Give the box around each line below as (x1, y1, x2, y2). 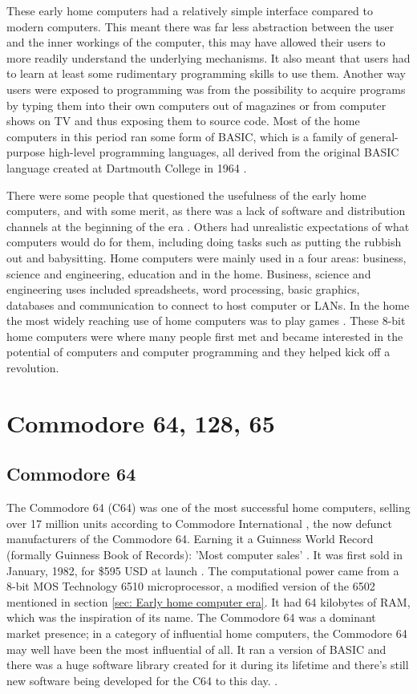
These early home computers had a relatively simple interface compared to (6, 2, 373, 18)
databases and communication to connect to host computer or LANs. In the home (6, 296, 410, 313)
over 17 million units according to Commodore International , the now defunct (6, 514, 392, 531)
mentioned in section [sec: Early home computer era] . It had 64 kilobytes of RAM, (6, 593, 411, 610)
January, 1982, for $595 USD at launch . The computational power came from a (6, 562, 399, 578)
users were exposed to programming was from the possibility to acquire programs (6, 80, 406, 97)
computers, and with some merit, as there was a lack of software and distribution (6, 202, 406, 219)
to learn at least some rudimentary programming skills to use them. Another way (6, 65, 406, 82)
